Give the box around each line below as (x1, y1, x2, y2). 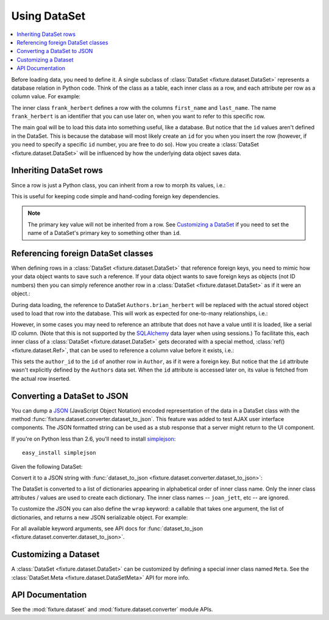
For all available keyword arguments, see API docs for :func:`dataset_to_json (11, 525, 203, 532)
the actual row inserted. (11, 375, 71, 382)
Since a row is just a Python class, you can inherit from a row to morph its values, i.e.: (11, 181, 226, 189)
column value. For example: (11, 93, 81, 100)
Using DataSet (11, 9, 85, 23)
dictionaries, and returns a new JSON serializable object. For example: (11, 513, 188, 521)
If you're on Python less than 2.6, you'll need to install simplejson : (11, 435, 176, 442)
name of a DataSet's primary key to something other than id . (27, 229, 181, 237)
